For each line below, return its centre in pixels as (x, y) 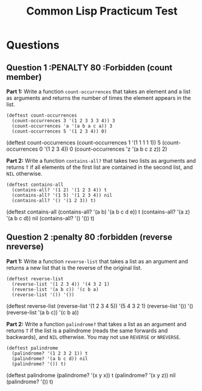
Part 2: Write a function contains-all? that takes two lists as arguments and (101, 161)
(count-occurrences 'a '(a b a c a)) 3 (62, 126)
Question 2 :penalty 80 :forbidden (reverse (89, 237)
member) (24, 77)
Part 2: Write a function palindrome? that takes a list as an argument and (96, 324)
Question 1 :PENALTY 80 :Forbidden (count (89, 67)
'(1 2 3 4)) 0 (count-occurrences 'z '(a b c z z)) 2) (106, 149)
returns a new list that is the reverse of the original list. (74, 268)
